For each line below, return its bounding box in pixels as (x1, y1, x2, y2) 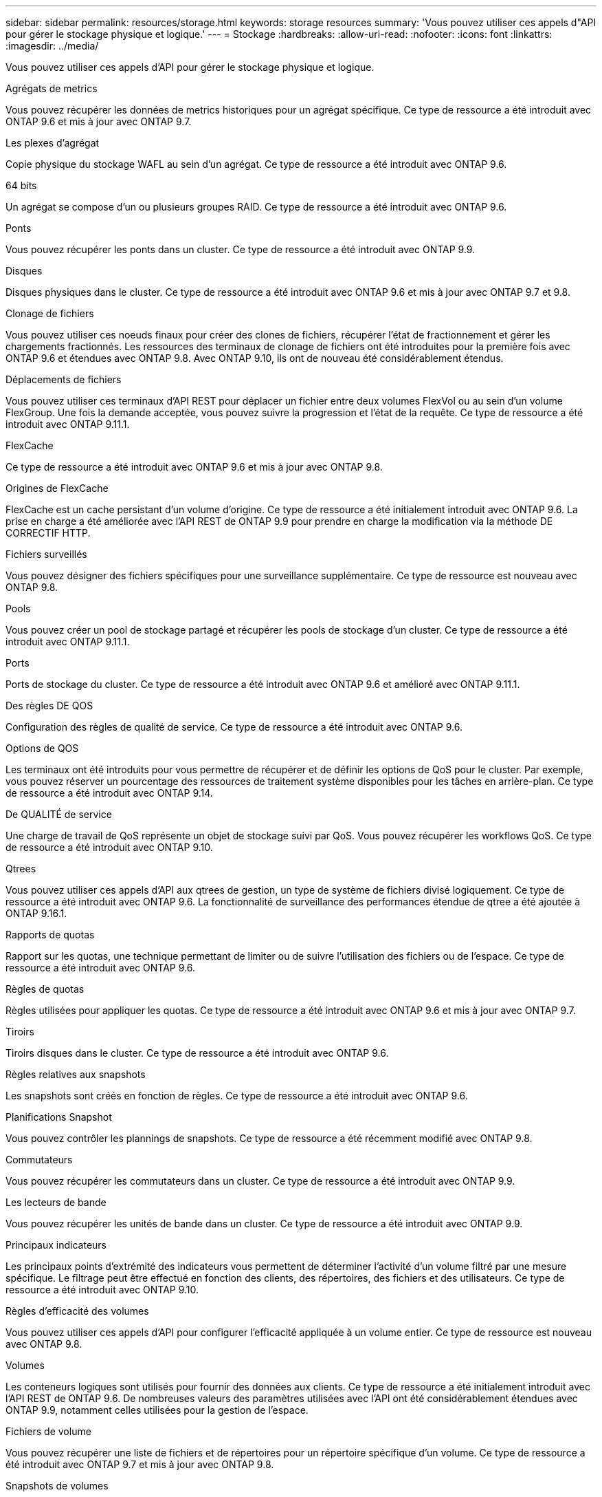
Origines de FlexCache (5, 482, 109, 494)
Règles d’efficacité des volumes (5, 1305, 149, 1317)
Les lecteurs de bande (5, 1196, 107, 1208)
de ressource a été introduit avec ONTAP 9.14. (5, 787, 213, 799)
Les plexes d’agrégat (5, 137, 100, 149)
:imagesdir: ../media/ (5, 40, 99, 52)
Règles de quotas (5, 983, 85, 995)
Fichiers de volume (5, 1425, 91, 1437)
